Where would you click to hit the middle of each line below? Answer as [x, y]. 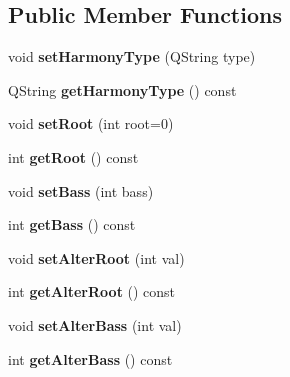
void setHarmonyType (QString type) [132, 56]
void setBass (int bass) [81, 190]
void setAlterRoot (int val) [96, 257]
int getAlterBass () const [90, 358]
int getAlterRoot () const [92, 291]
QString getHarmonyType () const [122, 89]
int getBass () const [72, 224]
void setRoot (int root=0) [91, 123]
